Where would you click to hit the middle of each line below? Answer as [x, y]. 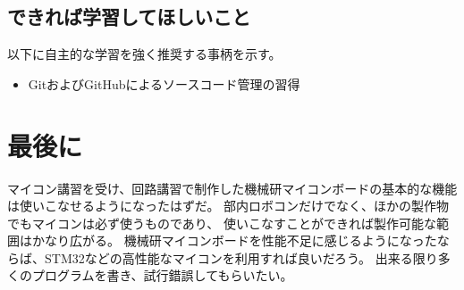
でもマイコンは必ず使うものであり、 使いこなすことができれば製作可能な [222, 223]
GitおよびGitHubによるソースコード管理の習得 [164, 83]
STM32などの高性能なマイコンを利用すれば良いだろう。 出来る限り [241, 257]
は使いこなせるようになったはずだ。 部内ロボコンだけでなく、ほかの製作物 [228, 206]
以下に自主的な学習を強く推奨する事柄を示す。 [144, 54]
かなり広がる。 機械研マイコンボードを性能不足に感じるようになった [234, 240]
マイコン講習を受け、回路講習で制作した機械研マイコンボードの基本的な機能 [232, 188]
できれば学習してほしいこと [129, 17]
